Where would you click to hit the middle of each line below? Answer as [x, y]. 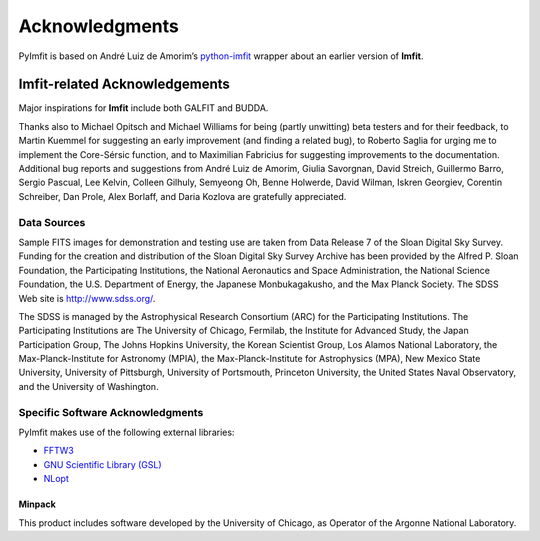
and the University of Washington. [88, 386]
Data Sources [52, 222]
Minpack [37, 504]
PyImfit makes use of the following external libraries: [126, 432]
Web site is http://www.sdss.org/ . [87, 298]
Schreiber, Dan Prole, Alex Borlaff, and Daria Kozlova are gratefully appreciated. [182, 196]
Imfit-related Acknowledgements [124, 84]
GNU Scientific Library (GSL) [102, 464]
